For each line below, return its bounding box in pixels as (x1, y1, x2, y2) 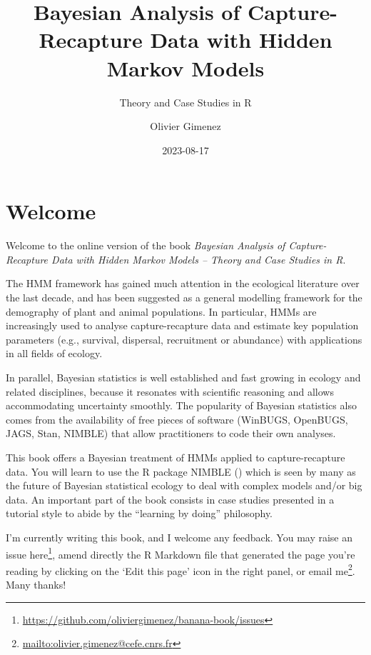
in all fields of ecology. (6, 346, 103, 361)
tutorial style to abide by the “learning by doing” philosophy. (6, 506, 273, 521)
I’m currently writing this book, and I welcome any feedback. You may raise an (6, 529, 353, 544)
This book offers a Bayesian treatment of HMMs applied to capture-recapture (6, 449, 345, 464)
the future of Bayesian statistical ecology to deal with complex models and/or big (6, 478, 362, 493)
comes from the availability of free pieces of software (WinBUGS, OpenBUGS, (6, 411, 348, 426)
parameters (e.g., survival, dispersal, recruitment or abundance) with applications (6, 331, 362, 346)
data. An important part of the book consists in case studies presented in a (6, 491, 335, 506)
